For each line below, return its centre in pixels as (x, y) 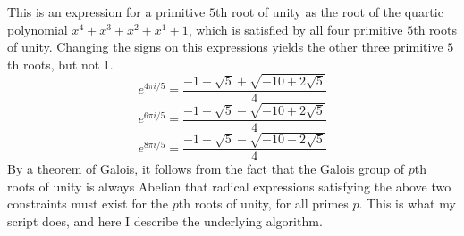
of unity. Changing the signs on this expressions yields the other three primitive (225, 47)
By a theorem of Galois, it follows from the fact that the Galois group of (206, 169)
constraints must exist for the (88, 203)
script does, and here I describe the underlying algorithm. (165, 221)
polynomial (38, 29)
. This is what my (407, 203)
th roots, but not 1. (60, 64)
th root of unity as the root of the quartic (329, 12)
